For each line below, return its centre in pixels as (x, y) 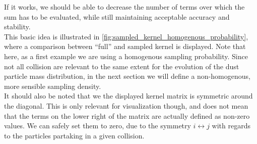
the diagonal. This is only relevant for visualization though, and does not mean (126, 105)
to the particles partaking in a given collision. (74, 135)
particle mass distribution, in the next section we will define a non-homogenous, (127, 76)
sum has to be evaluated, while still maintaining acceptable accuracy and (117, 16)
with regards (231, 126)
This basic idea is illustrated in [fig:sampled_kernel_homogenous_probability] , (126, 36)
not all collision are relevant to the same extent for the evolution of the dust (122, 66)
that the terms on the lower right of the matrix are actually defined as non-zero (127, 115)
